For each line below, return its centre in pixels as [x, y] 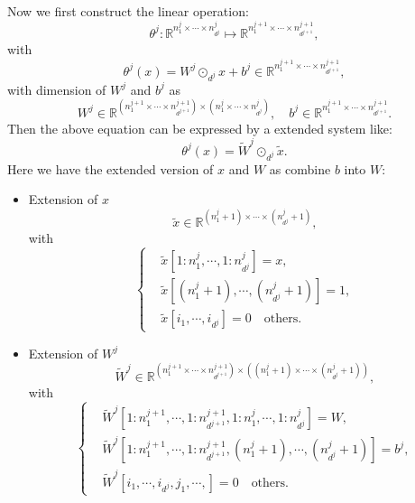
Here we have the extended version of [111, 168]
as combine [300, 168]
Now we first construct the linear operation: [128, 11]
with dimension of [57, 89]
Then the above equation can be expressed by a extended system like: [200, 128]
